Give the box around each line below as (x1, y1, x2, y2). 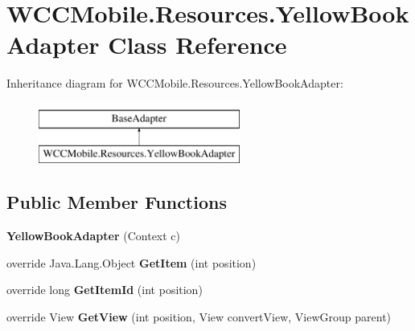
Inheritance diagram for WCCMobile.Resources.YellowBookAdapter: (6, 75, 343, 92)
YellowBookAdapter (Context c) (6, 227, 181, 244)
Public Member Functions (6, 190, 227, 215)
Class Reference (108, 28, 287, 61)
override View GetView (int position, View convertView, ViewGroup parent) (6, 309, 392, 325)
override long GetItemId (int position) (6, 281, 203, 298)
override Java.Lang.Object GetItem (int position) (6, 254, 257, 271)
